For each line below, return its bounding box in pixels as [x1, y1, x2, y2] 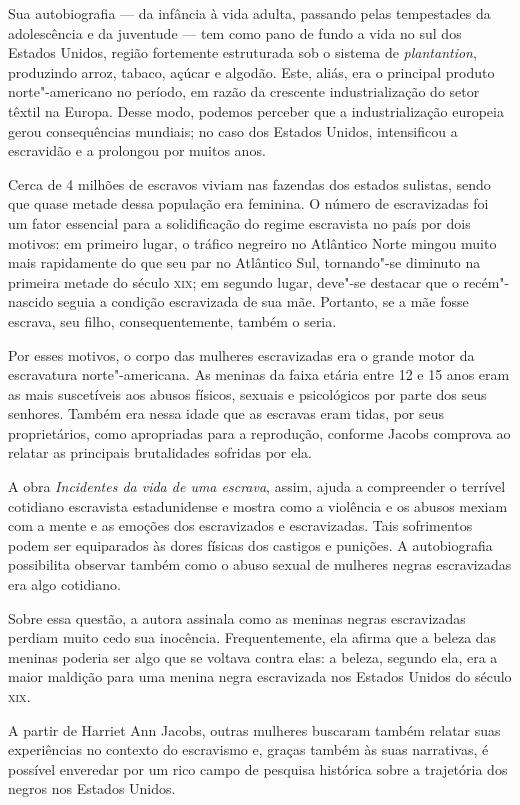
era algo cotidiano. [8, 574, 121, 595]
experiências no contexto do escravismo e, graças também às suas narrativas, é [8, 739, 489, 760]
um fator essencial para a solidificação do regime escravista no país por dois [8, 212, 471, 233]
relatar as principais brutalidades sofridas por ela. [8, 442, 312, 463]
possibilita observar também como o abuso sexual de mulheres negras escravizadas [8, 554, 512, 575]
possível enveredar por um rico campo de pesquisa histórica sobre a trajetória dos [8, 758, 508, 779]
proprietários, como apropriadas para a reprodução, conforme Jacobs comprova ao [8, 422, 511, 443]
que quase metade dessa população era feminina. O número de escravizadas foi [8, 193, 489, 214]
